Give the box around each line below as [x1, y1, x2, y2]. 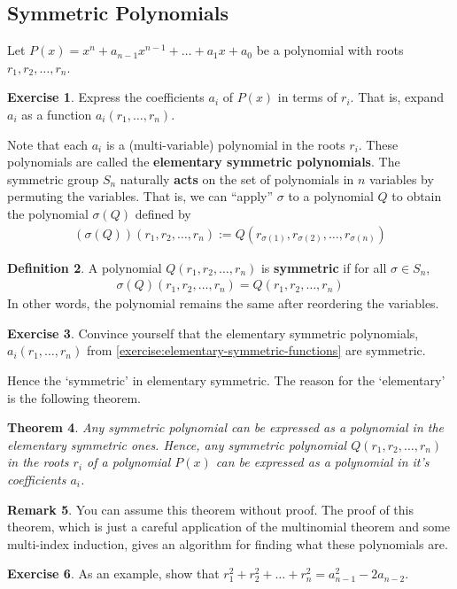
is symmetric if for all [260, 258, 387, 276]
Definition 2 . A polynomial [7, 258, 162, 276]
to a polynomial [288, 187, 374, 205]
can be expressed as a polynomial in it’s [215, 453, 430, 471]
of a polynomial [87, 453, 171, 471]
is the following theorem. [7, 388, 142, 407]
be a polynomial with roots [256, 41, 404, 59]
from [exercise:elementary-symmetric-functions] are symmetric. [86, 341, 426, 360]
